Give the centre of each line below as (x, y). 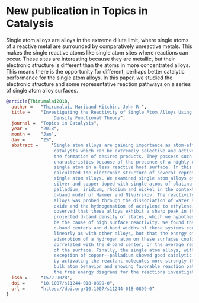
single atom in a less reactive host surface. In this (123, 167)
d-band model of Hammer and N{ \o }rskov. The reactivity (124, 195)
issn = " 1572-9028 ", (42, 278)
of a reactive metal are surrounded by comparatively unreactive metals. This (99, 46)
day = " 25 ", (33, 140)
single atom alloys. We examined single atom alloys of (124, 178)
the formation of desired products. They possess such (123, 156)
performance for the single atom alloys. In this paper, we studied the (89, 78)
